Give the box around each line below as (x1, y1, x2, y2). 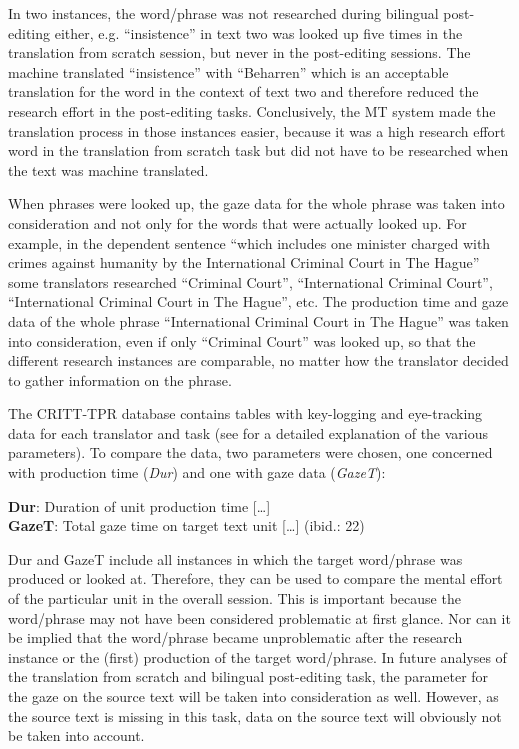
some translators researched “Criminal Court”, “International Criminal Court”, (8, 271, 493, 292)
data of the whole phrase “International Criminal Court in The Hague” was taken (8, 310, 509, 331)
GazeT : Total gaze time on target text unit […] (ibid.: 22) (8, 515, 365, 536)
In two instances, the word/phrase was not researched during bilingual (8, 3, 439, 23)
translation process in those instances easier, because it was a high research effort (8, 120, 506, 141)
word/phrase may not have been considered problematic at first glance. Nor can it (8, 607, 511, 628)
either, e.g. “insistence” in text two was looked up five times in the (54, 22, 463, 43)
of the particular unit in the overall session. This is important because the (8, 588, 461, 609)
